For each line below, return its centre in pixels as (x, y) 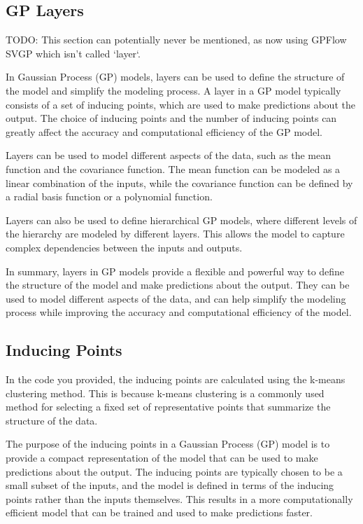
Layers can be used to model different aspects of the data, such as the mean (168, 155)
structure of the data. (52, 420)
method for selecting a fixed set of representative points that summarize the (168, 407)
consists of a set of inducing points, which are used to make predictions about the (180, 104)
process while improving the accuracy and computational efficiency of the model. (179, 312)
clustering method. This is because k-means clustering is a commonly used (165, 393)
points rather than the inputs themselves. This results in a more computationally (179, 498)
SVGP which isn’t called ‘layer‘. (73, 53)
